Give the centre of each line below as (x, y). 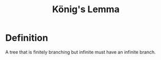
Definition (27, 38)
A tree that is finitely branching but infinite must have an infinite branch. (80, 52)
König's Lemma (86, 9)
